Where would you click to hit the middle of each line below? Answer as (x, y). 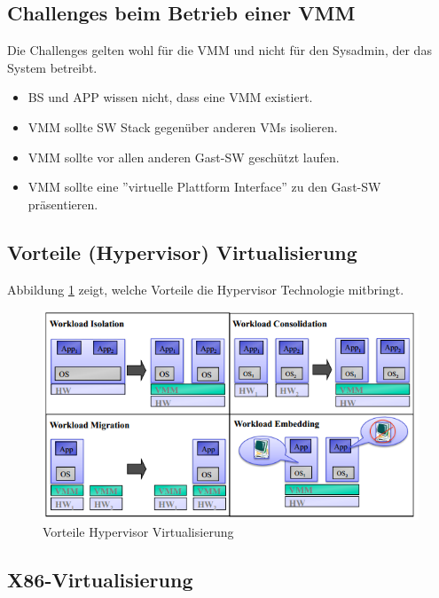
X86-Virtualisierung (100, 580)
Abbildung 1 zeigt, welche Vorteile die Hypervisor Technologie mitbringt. (206, 289)
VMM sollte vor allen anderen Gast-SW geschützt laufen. (184, 157)
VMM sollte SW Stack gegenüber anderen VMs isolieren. (183, 126)
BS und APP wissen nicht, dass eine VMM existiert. (170, 97)
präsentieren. (63, 204)
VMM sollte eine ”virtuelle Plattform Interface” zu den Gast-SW (204, 187)
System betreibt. (52, 67)
